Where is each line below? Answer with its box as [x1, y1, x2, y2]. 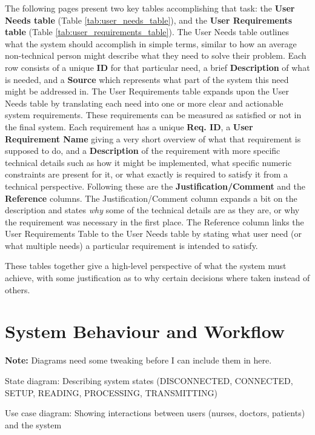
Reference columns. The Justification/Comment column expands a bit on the [5, 191, 297, 204]
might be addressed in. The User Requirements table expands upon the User [5, 85, 290, 98]
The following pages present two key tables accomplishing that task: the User [5, 2, 295, 14]
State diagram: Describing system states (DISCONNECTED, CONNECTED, [5, 374, 293, 387]
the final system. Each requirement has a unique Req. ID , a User [5, 120, 253, 133]
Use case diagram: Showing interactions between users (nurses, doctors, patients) [5, 407, 305, 419]
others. [5, 283, 30, 296]
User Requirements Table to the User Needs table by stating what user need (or [5, 227, 302, 240]
